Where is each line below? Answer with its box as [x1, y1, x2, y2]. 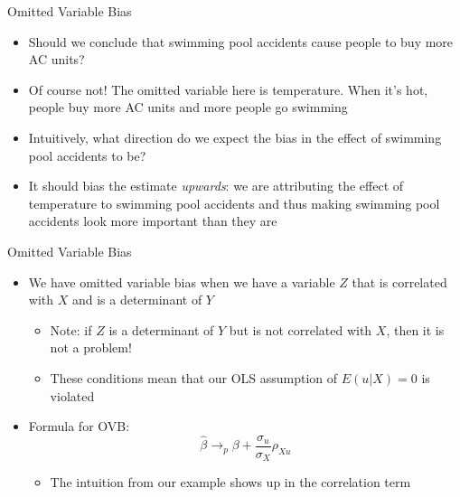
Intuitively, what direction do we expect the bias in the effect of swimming [28, 127, 442, 146]
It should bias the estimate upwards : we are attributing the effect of [28, 176, 404, 195]
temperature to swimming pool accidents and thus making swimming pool [28, 193, 440, 212]
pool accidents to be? [28, 145, 146, 164]
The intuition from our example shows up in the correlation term [50, 473, 411, 492]
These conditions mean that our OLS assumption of [50, 368, 338, 387]
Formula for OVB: [28, 417, 130, 436]
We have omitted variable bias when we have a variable [28, 272, 335, 291]
